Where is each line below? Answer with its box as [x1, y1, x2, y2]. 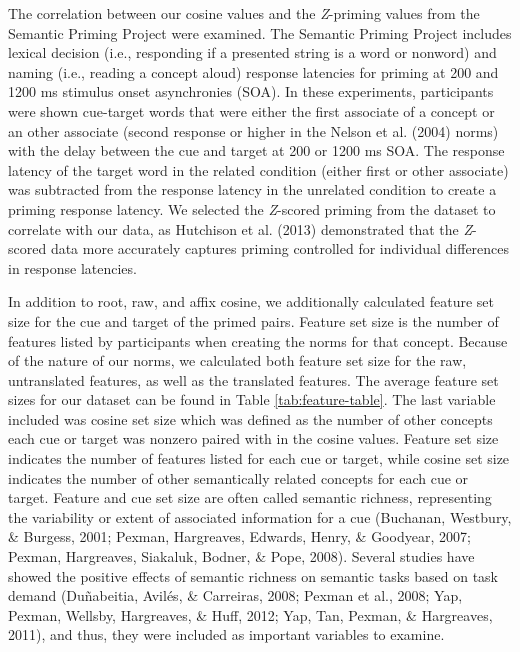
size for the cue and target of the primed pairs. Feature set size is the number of [8, 310, 499, 331]
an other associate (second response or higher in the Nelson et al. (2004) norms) [8, 120, 499, 141]
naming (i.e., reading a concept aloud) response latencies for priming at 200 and [8, 61, 499, 82]
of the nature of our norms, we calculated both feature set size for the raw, [8, 350, 467, 371]
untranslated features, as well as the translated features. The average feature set [8, 369, 499, 390]
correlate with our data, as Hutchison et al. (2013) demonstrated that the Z [8, 218, 472, 239]
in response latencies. [8, 257, 137, 278]
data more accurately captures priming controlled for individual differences [50, 238, 510, 259]
